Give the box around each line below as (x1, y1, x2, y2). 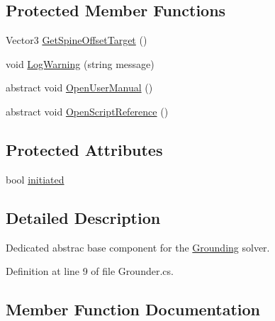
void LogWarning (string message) (6, 56, 155, 71)
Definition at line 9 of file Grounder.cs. (6, 264, 174, 278)
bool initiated (6, 171, 64, 186)
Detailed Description (6, 206, 161, 228)
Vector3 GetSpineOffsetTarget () (6, 33, 147, 47)
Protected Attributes (6, 138, 163, 160)
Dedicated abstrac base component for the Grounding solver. (6, 240, 270, 254)
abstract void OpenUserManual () (6, 80, 153, 95)
